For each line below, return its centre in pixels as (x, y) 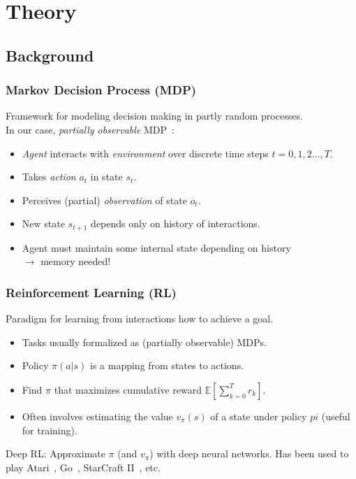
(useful (336, 416)
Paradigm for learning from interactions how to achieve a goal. (140, 319)
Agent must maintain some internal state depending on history (156, 247)
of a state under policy (259, 416)
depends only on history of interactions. (176, 223)
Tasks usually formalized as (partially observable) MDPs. (144, 342)
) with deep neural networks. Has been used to (249, 453)
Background (50, 55)
